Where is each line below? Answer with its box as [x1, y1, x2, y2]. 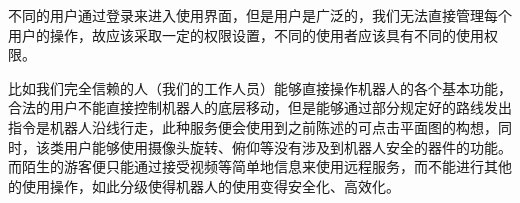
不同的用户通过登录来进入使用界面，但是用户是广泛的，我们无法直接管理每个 [8, 5, 512, 25]
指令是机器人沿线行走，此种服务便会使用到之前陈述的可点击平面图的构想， [8, 116, 498, 137]
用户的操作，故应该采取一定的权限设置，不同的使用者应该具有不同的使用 [8, 24, 484, 45]
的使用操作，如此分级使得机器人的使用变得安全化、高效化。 [8, 175, 400, 196]
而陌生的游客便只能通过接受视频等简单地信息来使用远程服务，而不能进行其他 [8, 156, 512, 177]
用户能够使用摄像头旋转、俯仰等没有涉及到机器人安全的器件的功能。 [63, 136, 512, 157]
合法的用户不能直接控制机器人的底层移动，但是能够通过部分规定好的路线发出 [8, 97, 512, 118]
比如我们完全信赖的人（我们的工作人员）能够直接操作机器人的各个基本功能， [8, 77, 512, 98]
